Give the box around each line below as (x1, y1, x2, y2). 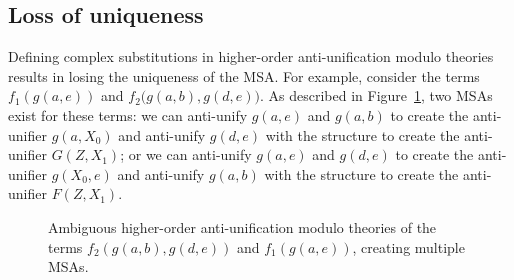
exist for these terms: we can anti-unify (8, 104, 248, 125)
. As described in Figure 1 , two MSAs (259, 85, 493, 106)
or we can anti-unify (128, 144, 252, 165)
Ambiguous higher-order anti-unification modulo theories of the (48, 216, 437, 237)
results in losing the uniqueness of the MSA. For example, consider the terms (8, 65, 480, 86)
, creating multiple (352, 236, 465, 257)
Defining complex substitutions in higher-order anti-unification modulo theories (8, 46, 494, 67)
